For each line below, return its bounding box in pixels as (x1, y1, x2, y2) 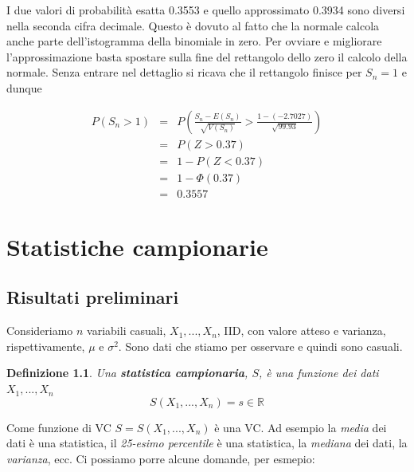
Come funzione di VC (6, 419, 111, 435)
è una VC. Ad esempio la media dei (214, 419, 387, 435)
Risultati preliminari (6, 285, 179, 309)
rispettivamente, (6, 337, 85, 354)
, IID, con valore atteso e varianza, (217, 322, 386, 339)
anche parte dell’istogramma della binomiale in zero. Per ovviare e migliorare (6, 33, 382, 49)
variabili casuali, (87, 322, 166, 339)
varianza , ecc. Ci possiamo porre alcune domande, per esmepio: (6, 450, 315, 466)
